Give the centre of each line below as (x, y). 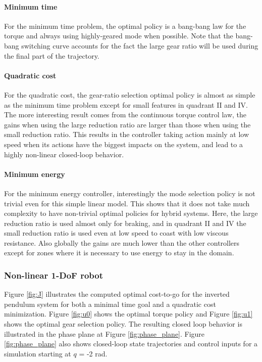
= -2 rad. (93, 353)
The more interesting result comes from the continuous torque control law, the (125, 115)
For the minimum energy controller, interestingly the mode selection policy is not (130, 193)
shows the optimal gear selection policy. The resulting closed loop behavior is (123, 324)
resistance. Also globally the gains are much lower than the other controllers (122, 242)
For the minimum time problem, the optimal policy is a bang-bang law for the (125, 26)
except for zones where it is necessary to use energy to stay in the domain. (119, 253)
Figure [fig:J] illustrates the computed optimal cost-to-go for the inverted (117, 294)
